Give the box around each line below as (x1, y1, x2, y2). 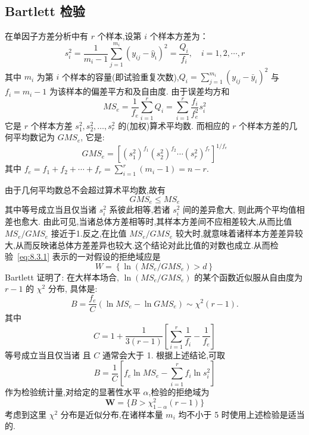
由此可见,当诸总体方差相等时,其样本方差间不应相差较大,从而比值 (43, 215, 292, 228)
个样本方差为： (149, 30, 208, 42)
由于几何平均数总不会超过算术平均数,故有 (5, 184, 166, 196)
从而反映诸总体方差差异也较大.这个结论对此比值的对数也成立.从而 (15, 238, 270, 251)
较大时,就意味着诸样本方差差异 (175, 227, 295, 239)
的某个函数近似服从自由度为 (194, 270, 303, 283)
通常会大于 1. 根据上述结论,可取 (102, 348, 226, 361)
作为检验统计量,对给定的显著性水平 (5, 386, 141, 398)
